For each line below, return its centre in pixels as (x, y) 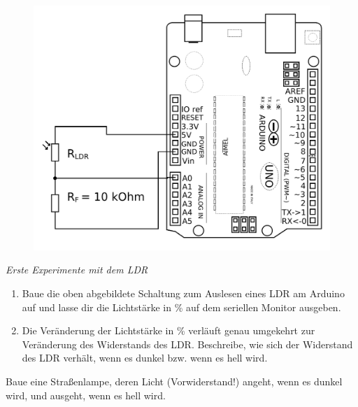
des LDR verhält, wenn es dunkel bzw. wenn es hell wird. (145, 358)
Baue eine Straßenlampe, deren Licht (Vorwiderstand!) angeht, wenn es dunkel (174, 381)
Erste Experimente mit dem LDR (77, 270)
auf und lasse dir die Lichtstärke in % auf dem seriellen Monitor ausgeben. (181, 307)
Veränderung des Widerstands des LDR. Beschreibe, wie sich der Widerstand (187, 344)
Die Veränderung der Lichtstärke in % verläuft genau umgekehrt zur (169, 330)
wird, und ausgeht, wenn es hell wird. (86, 395)
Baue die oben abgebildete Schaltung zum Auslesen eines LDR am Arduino (183, 293)
